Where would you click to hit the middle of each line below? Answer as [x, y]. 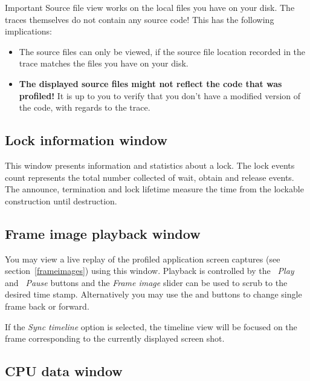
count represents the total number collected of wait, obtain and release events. [150, 177]
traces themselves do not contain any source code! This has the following [140, 19]
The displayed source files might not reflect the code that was [150, 83]
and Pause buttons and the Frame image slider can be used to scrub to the [146, 282]
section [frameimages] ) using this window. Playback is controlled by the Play [150, 271]
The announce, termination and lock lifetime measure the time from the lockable [154, 189]
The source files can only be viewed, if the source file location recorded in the [162, 51]
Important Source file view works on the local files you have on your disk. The [150, 7]
